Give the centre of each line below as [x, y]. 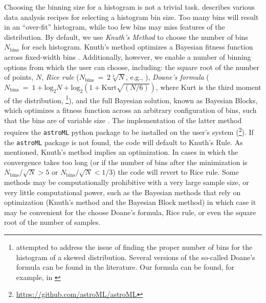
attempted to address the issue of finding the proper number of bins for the [134, 247]
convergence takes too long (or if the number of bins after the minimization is [126, 162]
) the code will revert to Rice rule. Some [176, 172]
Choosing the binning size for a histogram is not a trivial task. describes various [130, 7]
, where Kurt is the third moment [208, 87]
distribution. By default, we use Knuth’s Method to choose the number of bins [126, 37]
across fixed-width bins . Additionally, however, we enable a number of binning [128, 56]
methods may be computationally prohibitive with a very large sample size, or [127, 182]
